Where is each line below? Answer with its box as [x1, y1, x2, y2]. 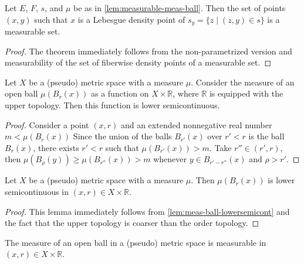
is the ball [248, 130, 285, 142]
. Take [209, 141, 232, 153]
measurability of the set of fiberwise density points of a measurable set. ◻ [5, 56, 272, 68]
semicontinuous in [5, 185, 69, 197]
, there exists [33, 141, 79, 153]
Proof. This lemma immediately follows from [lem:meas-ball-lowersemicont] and [5, 205, 290, 217]
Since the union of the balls [73, 130, 172, 142]
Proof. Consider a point [5, 118, 89, 131]
